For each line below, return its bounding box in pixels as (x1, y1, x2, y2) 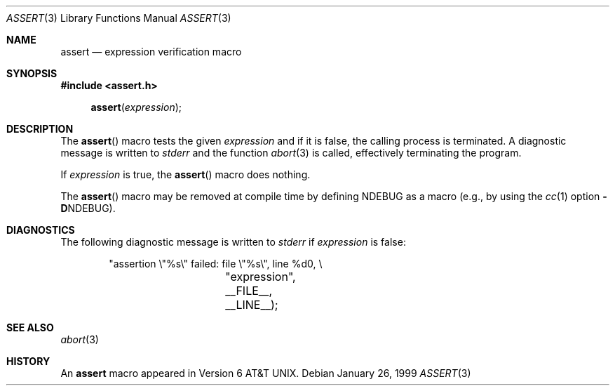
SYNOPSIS (6, 67, 58, 79)
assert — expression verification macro (60, 46, 242, 58)
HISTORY (6, 355, 50, 367)
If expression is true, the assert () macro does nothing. (60, 168, 311, 180)
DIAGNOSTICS (6, 224, 75, 236)
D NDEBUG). (60, 202, 116, 214)
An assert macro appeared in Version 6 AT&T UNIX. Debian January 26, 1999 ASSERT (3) (60, 367, 471, 379)
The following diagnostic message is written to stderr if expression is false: (60, 236, 406, 248)
